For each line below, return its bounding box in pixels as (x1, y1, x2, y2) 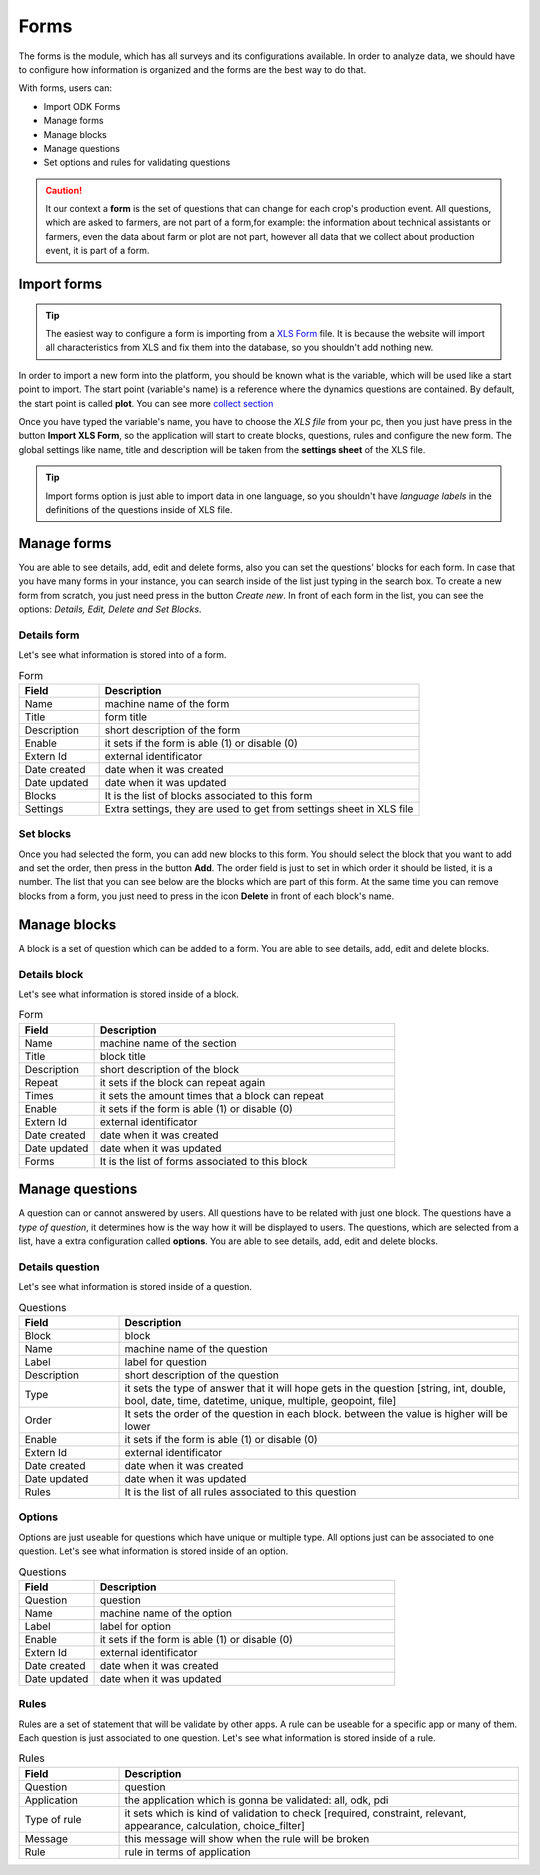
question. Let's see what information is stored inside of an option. (18, 1545, 289, 1557)
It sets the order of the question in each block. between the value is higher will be (124, 1406, 509, 1420)
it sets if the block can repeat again (99, 1075, 266, 1089)
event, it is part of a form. (45, 245, 150, 257)
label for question (124, 1355, 207, 1369)
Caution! (45, 184, 83, 196)
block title (99, 1049, 147, 1063)
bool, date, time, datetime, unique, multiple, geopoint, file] (124, 1393, 397, 1407)
